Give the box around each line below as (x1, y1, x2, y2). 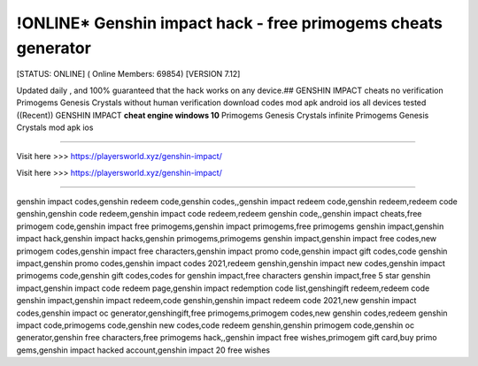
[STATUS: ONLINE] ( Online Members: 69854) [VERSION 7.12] (16, 69, 241, 80)
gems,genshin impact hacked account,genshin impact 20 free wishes (16, 345, 270, 355)
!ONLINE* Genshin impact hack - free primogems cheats (16, 13, 443, 33)
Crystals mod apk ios (16, 122, 94, 133)
